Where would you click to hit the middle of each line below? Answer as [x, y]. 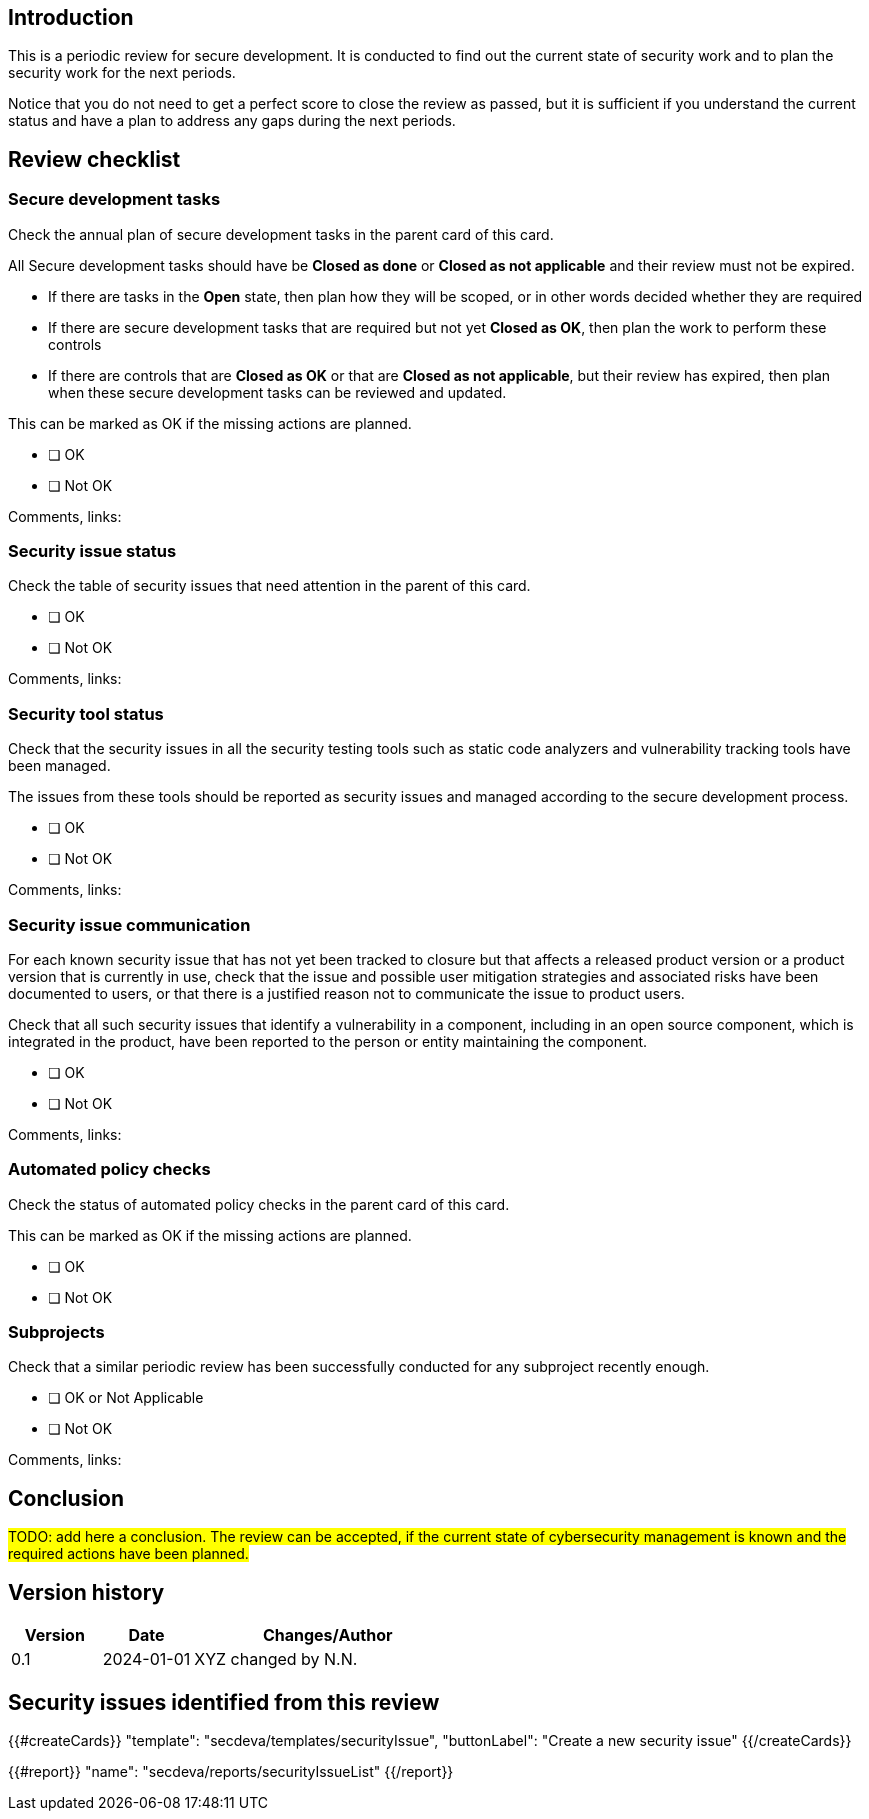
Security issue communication [129, 924]
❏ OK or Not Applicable [126, 1398]
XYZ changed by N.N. [276, 1659]
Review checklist [94, 159]
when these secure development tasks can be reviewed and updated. [277, 392]
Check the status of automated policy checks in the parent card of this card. [259, 1204]
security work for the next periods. [122, 73]
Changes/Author [327, 1635]
